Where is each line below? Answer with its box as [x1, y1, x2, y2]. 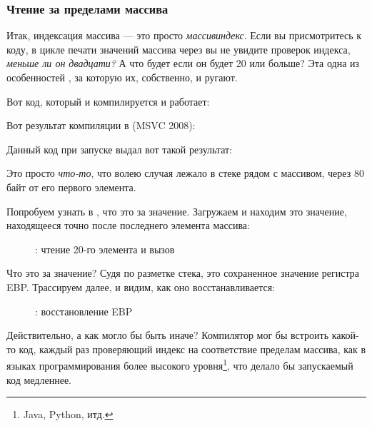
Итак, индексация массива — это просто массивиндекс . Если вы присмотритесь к [6, 28, 362, 43]
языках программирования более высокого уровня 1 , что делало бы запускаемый [6, 356, 353, 372]
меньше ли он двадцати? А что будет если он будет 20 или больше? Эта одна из [6, 56, 360, 71]
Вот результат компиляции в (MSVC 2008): [6, 118, 196, 133]
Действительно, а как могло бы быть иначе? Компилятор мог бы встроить [6, 328, 329, 343]
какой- [331, 328, 359, 343]
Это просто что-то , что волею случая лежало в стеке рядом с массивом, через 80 [6, 166, 364, 181]
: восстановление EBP [35, 303, 133, 318]
